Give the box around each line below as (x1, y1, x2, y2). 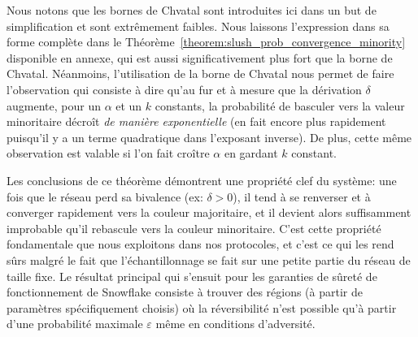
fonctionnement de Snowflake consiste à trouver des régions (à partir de (7, 283, 363, 300)
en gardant (224, 145, 278, 162)
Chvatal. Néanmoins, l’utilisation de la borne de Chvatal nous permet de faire (7, 65, 394, 82)
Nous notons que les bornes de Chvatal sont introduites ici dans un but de (7, 2, 377, 18)
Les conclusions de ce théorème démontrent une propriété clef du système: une (7, 171, 397, 188)
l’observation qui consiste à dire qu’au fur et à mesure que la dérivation (7, 80, 362, 97)
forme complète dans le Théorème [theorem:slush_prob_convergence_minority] (7, 33, 406, 50)
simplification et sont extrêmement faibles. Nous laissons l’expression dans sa (7, 17, 390, 34)
